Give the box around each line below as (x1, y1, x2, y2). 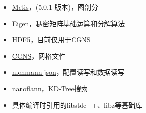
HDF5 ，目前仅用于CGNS (12, 34, 91, 45)
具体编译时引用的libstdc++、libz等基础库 (12, 99, 142, 110)
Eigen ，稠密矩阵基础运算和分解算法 (12, 18, 125, 28)
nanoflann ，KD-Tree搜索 (12, 83, 88, 93)
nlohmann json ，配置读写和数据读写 (12, 67, 125, 77)
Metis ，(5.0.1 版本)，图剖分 (12, 2, 99, 12)
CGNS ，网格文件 (12, 50, 66, 61)
